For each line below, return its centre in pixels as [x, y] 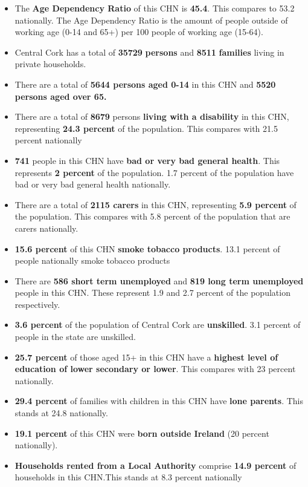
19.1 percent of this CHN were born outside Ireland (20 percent [142, 433]
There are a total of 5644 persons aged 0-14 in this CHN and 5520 [145, 84]
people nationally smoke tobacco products [92, 260]
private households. [50, 64]
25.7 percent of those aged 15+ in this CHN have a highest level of [146, 357]
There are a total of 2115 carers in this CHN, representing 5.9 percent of [156, 204]
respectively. [37, 304]
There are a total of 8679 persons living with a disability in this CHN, [152, 116]
